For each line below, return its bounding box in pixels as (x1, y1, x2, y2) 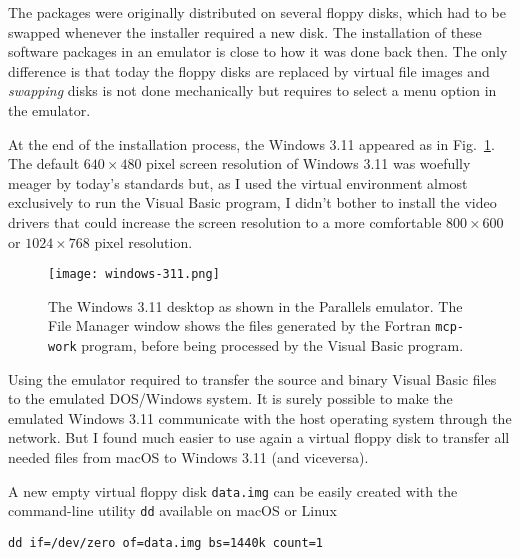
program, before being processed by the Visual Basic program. (81, 335, 464, 356)
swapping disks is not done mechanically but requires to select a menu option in (8, 80, 497, 101)
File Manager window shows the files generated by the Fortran (48, 315, 431, 336)
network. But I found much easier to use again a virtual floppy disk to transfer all (8, 427, 510, 448)
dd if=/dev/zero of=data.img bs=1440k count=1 (8, 535, 323, 550)
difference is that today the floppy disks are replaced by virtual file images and (8, 60, 490, 81)
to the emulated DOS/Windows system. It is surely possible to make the (8, 388, 453, 409)
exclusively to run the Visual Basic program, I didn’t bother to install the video (8, 192, 497, 213)
